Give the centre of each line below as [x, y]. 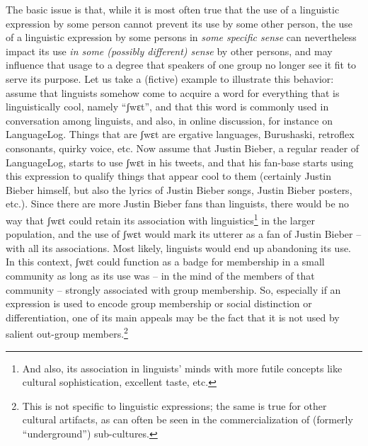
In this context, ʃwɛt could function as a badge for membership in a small [165, 262]
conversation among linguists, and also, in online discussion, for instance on [169, 120]
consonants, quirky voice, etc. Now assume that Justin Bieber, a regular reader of [183, 148]
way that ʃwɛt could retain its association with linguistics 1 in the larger [160, 219]
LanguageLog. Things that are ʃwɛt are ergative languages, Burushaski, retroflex [180, 134]
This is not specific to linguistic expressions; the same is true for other [174, 405]
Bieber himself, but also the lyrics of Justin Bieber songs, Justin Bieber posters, [179, 189]
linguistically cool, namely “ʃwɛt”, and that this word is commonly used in [167, 107]
